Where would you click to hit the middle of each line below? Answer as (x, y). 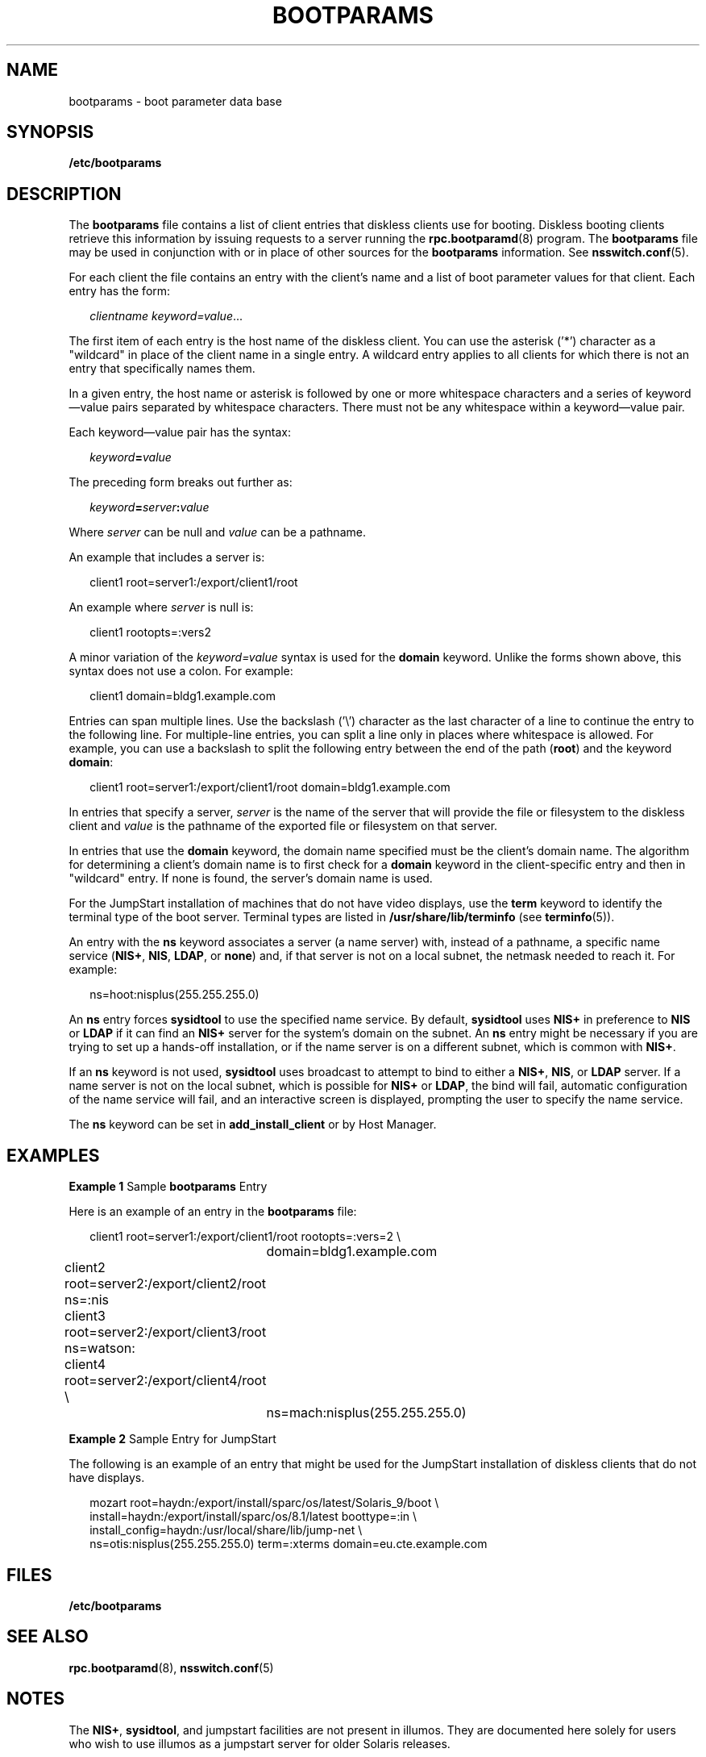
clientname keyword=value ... (166, 316)
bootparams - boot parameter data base (175, 101)
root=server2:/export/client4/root (166, 1381)
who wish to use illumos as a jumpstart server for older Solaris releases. (260, 1743)
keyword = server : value (150, 507)
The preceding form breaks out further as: (181, 482)
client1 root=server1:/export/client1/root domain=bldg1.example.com (270, 787)
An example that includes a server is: (167, 557)
